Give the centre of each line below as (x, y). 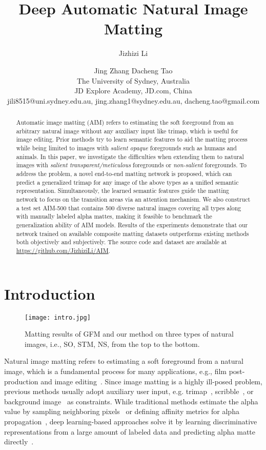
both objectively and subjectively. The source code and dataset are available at (121, 242)
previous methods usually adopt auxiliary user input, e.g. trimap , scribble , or (129, 391)
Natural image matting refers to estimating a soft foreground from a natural (124, 361)
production (21, 381)
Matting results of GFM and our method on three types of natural (129, 334)
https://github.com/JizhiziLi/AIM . (63, 250)
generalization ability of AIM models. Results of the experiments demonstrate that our (132, 224)
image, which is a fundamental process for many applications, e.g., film (115, 371)
